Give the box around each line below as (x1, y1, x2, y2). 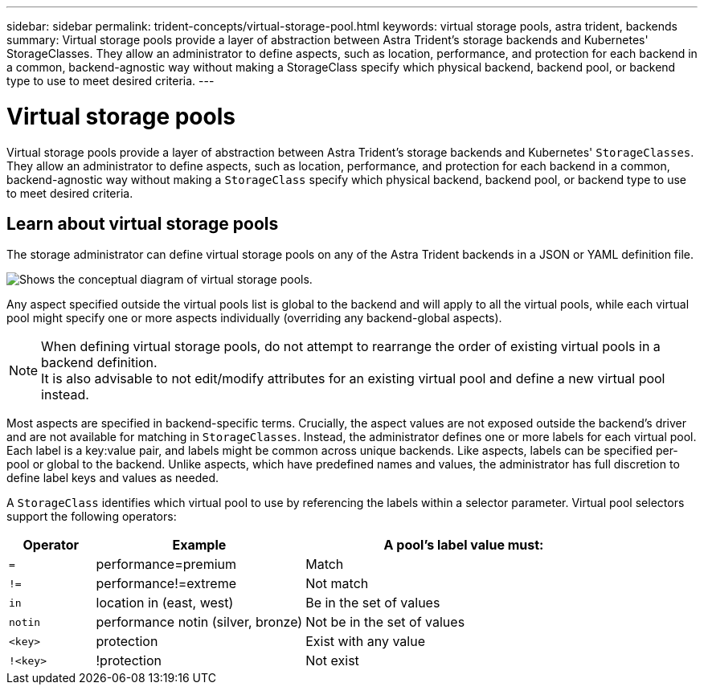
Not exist (305, 652, 359, 669)
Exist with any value (305, 633, 426, 650)
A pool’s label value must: (383, 537, 544, 554)
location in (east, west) (96, 595, 234, 611)
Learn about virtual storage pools (6, 213, 279, 234)
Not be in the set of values (305, 614, 465, 631)
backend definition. (41, 354, 158, 371)
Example (172, 537, 227, 554)
